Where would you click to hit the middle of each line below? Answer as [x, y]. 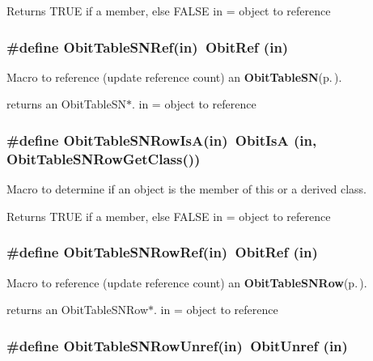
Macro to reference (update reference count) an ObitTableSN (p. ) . [174, 76]
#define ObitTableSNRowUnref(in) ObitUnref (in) [177, 345]
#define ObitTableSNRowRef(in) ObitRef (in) [162, 252]
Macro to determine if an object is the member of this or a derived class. [186, 189]
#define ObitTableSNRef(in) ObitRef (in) [148, 47]
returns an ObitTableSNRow [77, 310]
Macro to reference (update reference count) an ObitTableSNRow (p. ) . [187, 282]
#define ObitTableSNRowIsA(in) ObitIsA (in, [162, 140]
